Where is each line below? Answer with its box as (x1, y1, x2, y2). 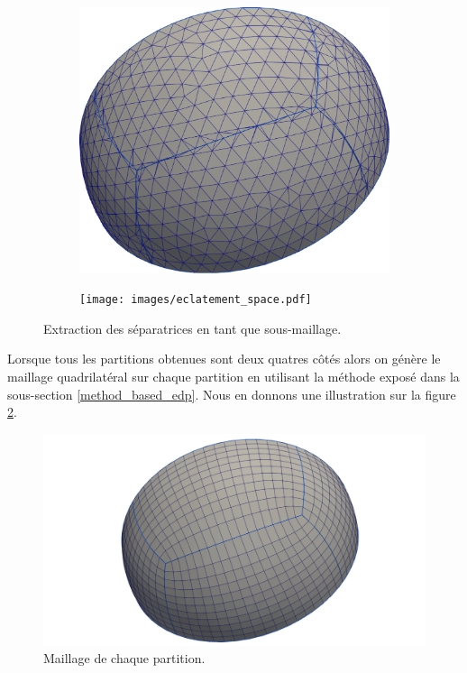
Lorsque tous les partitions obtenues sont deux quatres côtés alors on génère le (7, 349, 441, 368)
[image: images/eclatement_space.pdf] (79, 293, 312, 307)
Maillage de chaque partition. (43, 649, 206, 668)
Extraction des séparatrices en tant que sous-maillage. (43, 318, 342, 337)
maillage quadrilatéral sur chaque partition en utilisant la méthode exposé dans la (7, 367, 460, 386)
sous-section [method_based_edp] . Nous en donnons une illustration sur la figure (7, 384, 456, 403)
